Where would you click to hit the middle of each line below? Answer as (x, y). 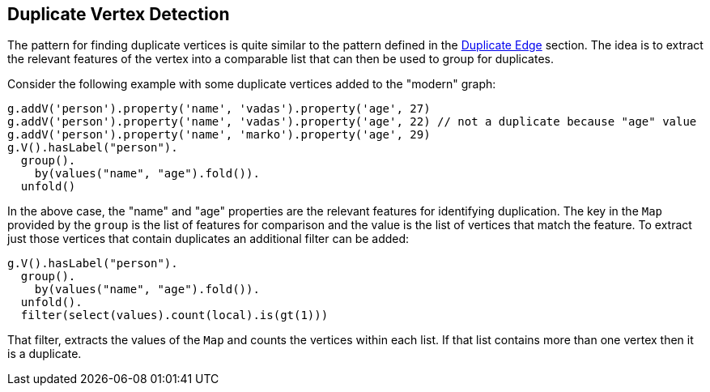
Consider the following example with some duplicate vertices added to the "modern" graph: (252, 84)
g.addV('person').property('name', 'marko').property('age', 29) (219, 135)
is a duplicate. (45, 354)
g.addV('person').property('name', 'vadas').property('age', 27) (219, 109)
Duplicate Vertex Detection (119, 14)
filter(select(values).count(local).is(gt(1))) (174, 315)
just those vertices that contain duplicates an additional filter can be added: (208, 239)
